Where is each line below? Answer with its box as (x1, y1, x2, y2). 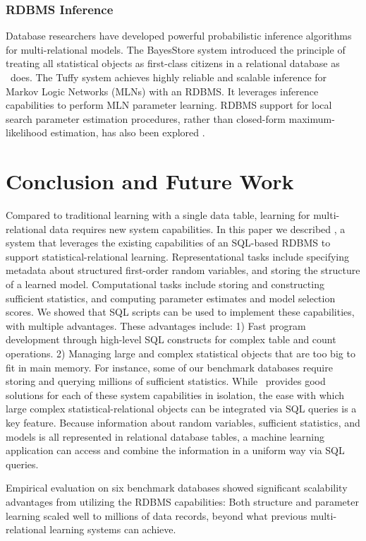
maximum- (288, 111, 335, 126)
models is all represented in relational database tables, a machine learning (6, 429, 325, 444)
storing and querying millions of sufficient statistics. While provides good (6, 374, 326, 388)
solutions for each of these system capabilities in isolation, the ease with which (6, 387, 345, 402)
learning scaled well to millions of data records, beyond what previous (6, 508, 307, 523)
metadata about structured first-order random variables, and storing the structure (6, 263, 360, 278)
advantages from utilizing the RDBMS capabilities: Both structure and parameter (6, 494, 359, 509)
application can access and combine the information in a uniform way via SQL (6, 443, 345, 458)
